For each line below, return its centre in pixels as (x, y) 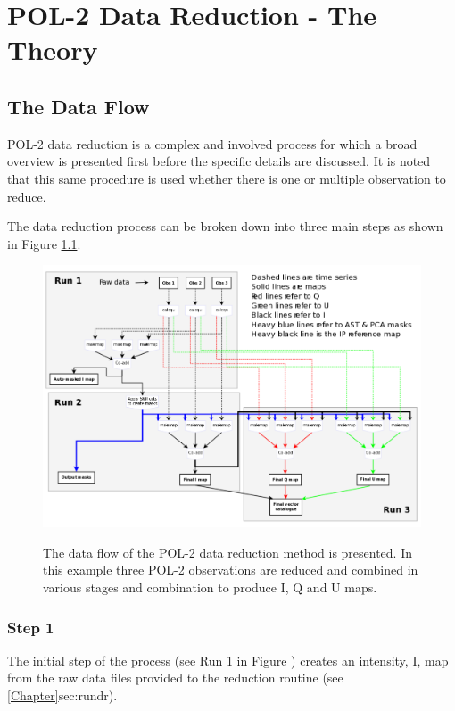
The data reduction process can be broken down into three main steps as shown (225, 226)
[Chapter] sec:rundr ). (62, 695)
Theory (53, 50)
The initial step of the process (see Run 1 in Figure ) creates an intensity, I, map (228, 660)
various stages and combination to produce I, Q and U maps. (210, 587)
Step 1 (31, 627)
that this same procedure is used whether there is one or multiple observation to (227, 178)
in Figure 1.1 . (44, 243)
